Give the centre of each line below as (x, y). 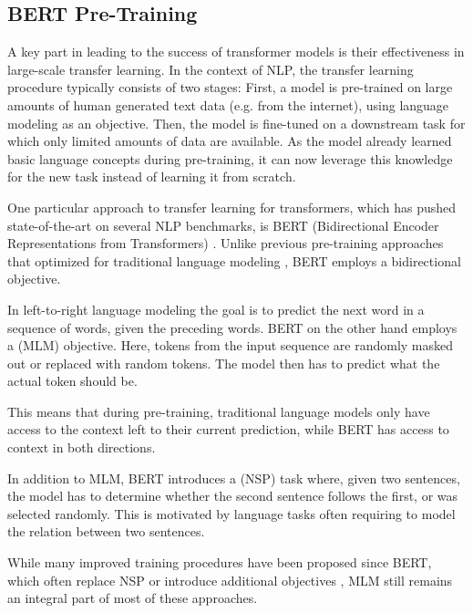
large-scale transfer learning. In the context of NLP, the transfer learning (211, 69)
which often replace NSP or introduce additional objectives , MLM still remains (230, 580)
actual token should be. (72, 381)
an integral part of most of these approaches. (133, 598)
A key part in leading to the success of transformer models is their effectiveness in (236, 52)
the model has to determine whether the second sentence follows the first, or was (233, 496)
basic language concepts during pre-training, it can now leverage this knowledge (230, 158)
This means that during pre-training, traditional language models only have (219, 411)
